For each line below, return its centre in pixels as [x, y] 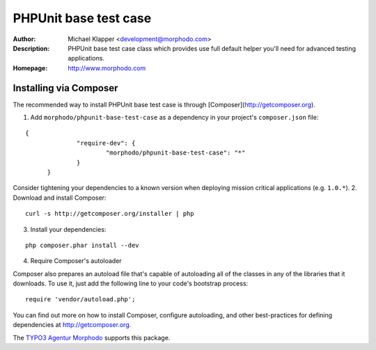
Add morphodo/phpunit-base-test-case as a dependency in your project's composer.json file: [174, 118]
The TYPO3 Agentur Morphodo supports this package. [92, 337]
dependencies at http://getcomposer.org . [72, 325]
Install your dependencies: [68, 229]
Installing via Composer [65, 88]
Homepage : [30, 68]
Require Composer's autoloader [76, 261]
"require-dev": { [106, 143]
